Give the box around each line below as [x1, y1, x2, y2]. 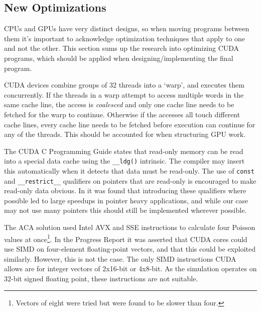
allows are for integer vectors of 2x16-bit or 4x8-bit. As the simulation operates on [4, 263, 257, 274]
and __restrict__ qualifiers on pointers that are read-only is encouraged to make [4, 175, 256, 186]
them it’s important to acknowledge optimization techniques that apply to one [4, 33, 245, 43]
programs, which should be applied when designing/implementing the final [4, 52, 233, 63]
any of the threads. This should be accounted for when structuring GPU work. [4, 129, 246, 139]
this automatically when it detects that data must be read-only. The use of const [4, 165, 254, 176]
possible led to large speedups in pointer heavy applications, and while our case [4, 195, 248, 205]
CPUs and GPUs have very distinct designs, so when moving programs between [4, 23, 249, 34]
